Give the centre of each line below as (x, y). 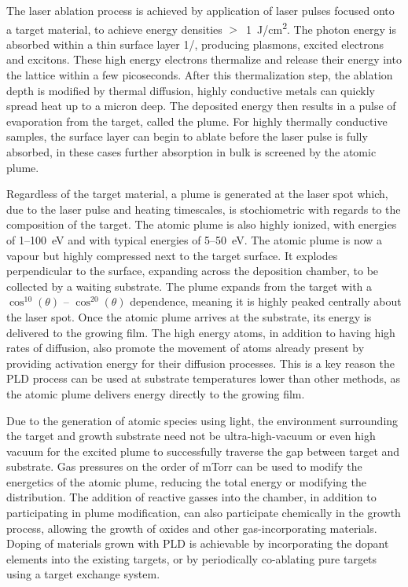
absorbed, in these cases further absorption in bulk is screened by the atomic (191, 152)
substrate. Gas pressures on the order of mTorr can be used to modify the (184, 466)
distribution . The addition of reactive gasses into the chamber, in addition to (191, 497)
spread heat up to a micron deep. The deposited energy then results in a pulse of (201, 106)
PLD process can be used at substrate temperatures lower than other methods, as (204, 378)
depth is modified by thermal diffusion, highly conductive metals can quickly (191, 90)
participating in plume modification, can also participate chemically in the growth (204, 513)
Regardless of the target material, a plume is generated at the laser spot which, (197, 194)
